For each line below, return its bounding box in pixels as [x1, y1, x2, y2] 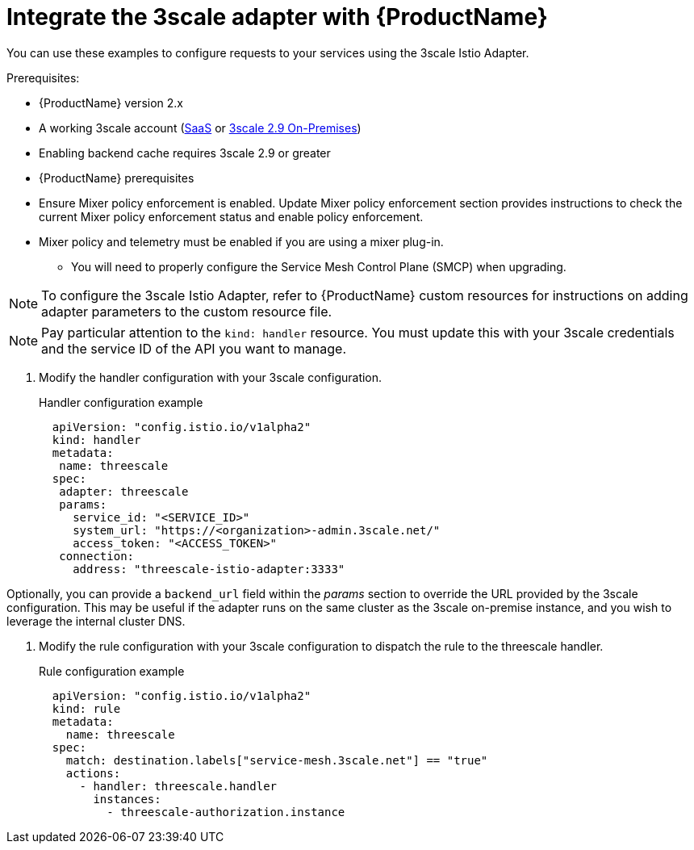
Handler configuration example [39, 395, 203, 409]
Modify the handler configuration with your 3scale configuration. [39, 370, 383, 384]
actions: [65, 766, 121, 780]
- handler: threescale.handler [79, 779, 278, 793]
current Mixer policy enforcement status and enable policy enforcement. [39, 209, 424, 224]
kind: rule [52, 701, 121, 715]
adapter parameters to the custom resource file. [41, 303, 332, 320]
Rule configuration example [39, 664, 185, 678]
